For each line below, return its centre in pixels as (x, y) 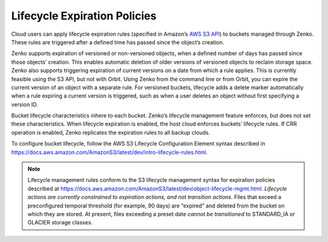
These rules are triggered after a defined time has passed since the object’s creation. (118, 42)
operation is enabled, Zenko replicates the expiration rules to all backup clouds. (111, 132)
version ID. (25, 104)
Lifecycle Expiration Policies (84, 16)
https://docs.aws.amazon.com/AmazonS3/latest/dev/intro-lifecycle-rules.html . (109, 152)
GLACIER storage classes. (60, 223)
